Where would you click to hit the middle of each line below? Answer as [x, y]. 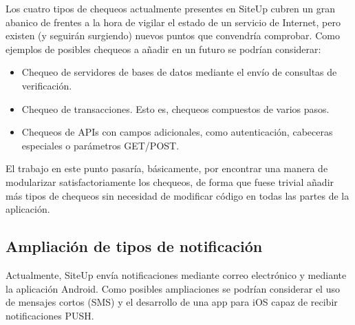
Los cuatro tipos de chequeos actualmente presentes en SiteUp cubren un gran [171, 8]
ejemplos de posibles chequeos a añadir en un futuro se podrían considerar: [163, 49]
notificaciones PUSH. [50, 315]
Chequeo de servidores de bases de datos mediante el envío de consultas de [179, 72]
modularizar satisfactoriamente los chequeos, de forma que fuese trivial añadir [170, 181]
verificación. [47, 85]
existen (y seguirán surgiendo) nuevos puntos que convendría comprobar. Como [173, 35]
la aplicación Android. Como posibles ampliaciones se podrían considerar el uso [173, 288]
